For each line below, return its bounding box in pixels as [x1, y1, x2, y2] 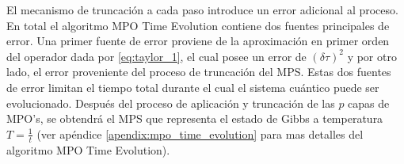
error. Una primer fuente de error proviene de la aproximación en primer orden [6, 32, 390, 49]
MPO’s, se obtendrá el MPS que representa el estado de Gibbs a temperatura [6, 110, 383, 127]
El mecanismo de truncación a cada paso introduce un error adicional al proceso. [6, 2, 398, 17]
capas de [348, 94, 390, 111]
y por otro [347, 48, 397, 64]
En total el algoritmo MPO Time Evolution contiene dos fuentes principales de [6, 17, 390, 33]
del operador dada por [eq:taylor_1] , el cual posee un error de [6, 48, 307, 64]
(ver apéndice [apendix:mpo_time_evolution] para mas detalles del [36, 125, 364, 142]
